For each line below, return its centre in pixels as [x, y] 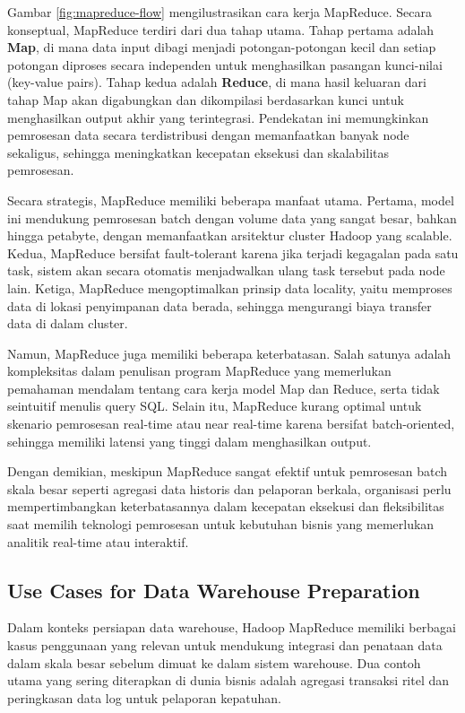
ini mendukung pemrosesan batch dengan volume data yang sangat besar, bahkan [232, 217]
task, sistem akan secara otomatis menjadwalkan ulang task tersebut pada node [226, 270]
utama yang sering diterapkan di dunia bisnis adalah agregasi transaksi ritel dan [228, 680]
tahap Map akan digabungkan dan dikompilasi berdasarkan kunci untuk [206, 99]
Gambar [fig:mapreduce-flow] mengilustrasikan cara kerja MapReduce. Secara [220, 12]
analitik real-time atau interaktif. [98, 541]
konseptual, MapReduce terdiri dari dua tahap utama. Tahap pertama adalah [221, 29]
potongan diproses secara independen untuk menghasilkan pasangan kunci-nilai [225, 64]
